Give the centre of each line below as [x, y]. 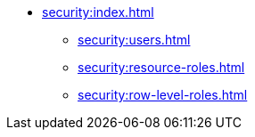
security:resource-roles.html [161, 67]
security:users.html [134, 40]
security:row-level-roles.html [163, 95]
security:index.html [98, 12]
